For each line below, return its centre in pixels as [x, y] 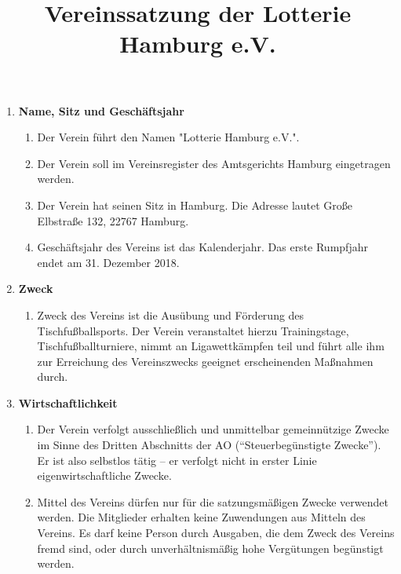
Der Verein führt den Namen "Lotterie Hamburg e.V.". [168, 137]
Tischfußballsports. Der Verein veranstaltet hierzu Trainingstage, [193, 330]
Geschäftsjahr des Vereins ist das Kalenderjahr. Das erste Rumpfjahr [202, 247]
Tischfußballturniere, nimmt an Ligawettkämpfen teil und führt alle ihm [211, 346]
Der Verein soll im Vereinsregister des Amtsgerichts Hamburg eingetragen [214, 163]
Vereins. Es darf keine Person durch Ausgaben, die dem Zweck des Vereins [216, 533]
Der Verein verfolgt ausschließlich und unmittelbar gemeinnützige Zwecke [213, 429]
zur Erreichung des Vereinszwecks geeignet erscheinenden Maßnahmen [205, 361]
